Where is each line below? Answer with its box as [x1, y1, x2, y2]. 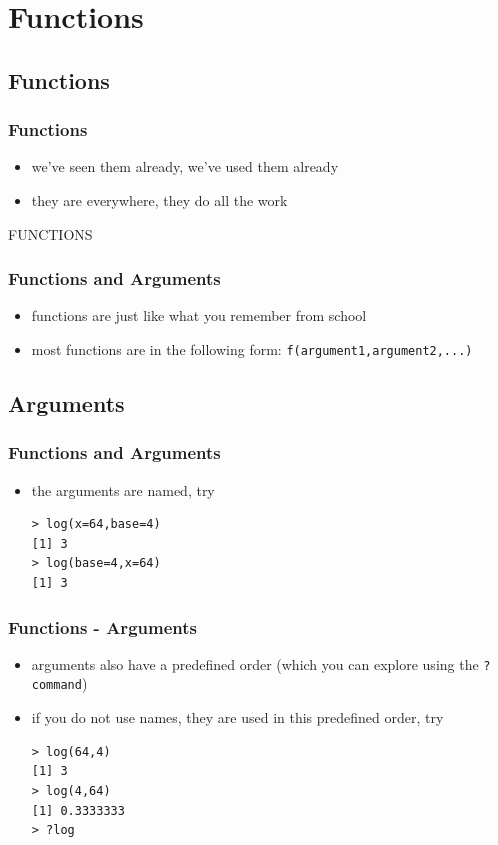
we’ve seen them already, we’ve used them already [31, 156, 339, 177]
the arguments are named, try [31, 479, 215, 500]
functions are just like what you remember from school [31, 305, 367, 326]
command [31, 678, 82, 693]
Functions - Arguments [8, 614, 197, 639]
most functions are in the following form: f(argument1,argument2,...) [31, 338, 473, 359]
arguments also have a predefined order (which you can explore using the [31, 653, 479, 674]
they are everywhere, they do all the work [31, 189, 288, 210]
